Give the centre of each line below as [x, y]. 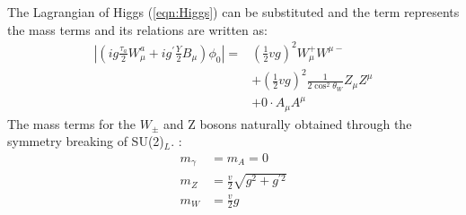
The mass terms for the [71, 123]
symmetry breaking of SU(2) [86, 141]
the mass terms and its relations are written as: [137, 29]
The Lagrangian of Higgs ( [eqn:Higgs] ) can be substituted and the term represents [233, 12]
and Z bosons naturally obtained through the [287, 123]
